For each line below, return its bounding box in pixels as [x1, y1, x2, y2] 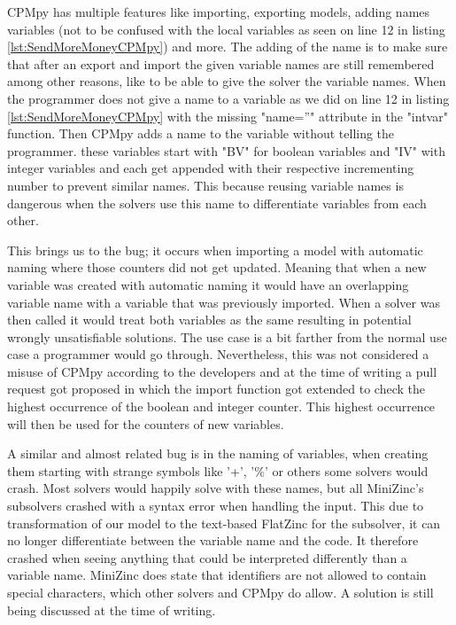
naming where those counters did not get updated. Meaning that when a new [7, 258, 427, 277]
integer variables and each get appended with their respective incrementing [7, 159, 414, 177]
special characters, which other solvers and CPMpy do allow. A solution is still [7, 583, 434, 601]
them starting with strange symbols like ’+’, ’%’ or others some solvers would [7, 461, 429, 480]
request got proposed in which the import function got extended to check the [7, 379, 425, 398]
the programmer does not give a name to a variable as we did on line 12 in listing [7, 89, 450, 107]
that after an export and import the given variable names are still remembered [7, 54, 435, 73]
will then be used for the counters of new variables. [7, 414, 284, 433]
